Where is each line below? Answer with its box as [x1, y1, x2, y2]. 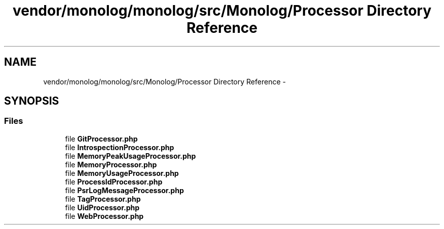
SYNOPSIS [4, 95, 59, 108]
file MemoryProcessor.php [65, 160, 157, 169]
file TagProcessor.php [65, 194, 141, 203]
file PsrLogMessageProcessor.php [65, 186, 184, 195]
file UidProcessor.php [65, 203, 140, 212]
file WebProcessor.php [65, 211, 144, 220]
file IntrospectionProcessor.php [65, 143, 174, 152]
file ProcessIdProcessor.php [65, 177, 163, 186]
